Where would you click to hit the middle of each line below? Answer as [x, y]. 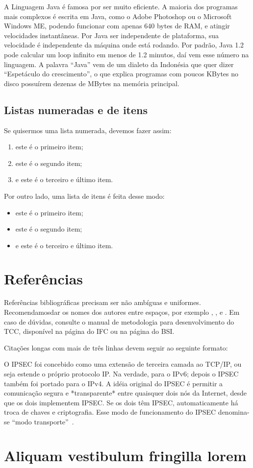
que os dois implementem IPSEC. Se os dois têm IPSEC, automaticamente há [121, 402]
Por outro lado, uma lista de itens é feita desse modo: [84, 196]
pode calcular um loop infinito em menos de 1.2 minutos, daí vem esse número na [126, 54]
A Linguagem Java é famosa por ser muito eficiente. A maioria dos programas [121, 6]
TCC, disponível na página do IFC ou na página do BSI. [89, 331]
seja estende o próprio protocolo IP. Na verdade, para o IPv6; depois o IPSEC [121, 373]
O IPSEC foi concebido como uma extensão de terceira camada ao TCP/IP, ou [123, 364]
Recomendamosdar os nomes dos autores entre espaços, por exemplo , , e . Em [122, 312]
